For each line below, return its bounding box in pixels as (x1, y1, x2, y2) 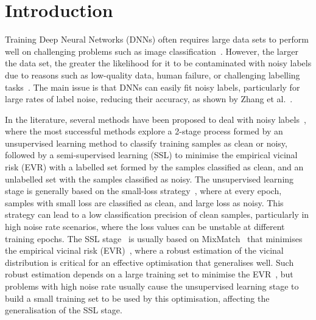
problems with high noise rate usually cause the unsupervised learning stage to (5, 280, 299, 292)
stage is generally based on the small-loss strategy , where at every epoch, (5, 184, 282, 197)
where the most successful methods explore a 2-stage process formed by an (5, 125, 283, 137)
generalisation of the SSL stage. (5, 304, 122, 316)
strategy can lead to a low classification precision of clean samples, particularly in (5, 208, 309, 221)
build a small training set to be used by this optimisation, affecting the (5, 291, 270, 304)
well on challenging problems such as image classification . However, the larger (5, 44, 298, 57)
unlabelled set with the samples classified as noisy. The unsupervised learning (5, 172, 294, 185)
